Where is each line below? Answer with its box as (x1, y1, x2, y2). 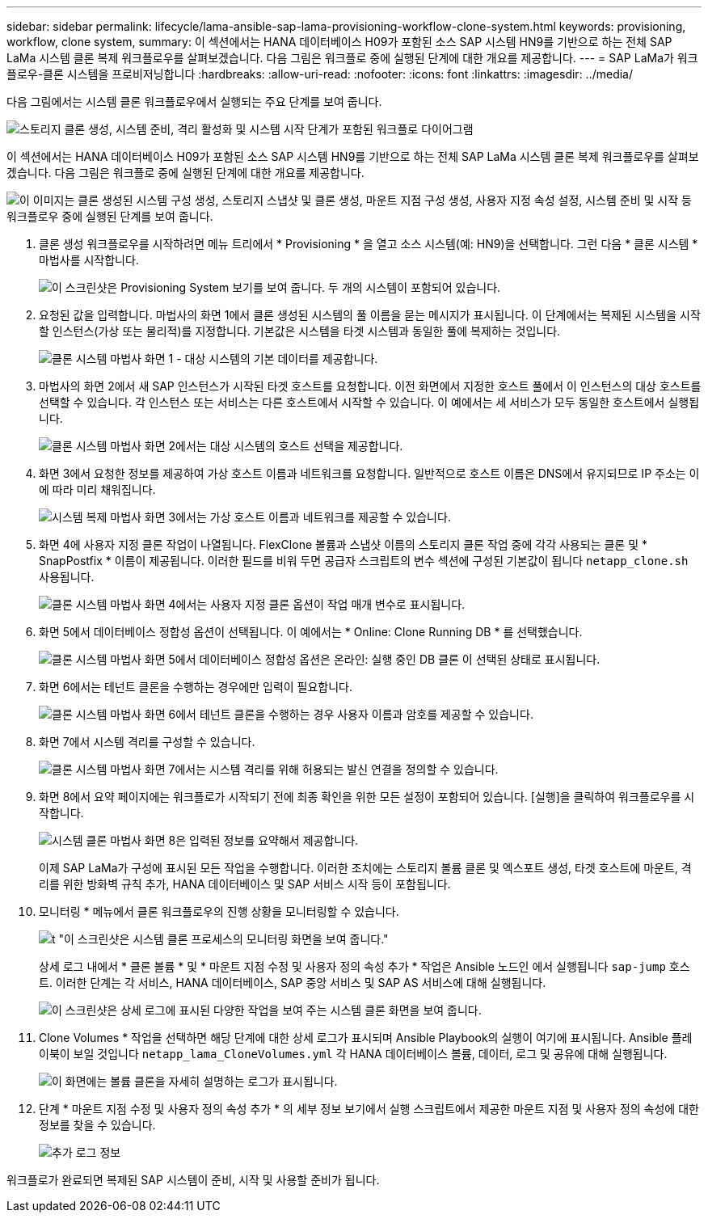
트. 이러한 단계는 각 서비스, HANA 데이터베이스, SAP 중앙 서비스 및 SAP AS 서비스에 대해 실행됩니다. (39, 976, 546, 989)
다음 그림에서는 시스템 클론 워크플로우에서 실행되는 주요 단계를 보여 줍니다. (6, 95, 382, 108)
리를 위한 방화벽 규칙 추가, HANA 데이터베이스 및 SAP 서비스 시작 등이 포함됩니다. (39, 877, 451, 891)
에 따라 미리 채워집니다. (39, 483, 156, 496)
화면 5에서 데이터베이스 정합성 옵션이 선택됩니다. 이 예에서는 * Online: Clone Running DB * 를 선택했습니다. (39, 625, 583, 639)
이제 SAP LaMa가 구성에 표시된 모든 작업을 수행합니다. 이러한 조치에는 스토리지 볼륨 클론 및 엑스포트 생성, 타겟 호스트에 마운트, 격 (39, 861, 692, 875)
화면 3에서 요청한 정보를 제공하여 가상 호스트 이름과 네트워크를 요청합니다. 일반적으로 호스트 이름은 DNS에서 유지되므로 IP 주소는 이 (39, 466, 700, 480)
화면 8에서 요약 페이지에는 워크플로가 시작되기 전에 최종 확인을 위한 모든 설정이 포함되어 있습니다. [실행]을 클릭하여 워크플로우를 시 (39, 790, 695, 804)
